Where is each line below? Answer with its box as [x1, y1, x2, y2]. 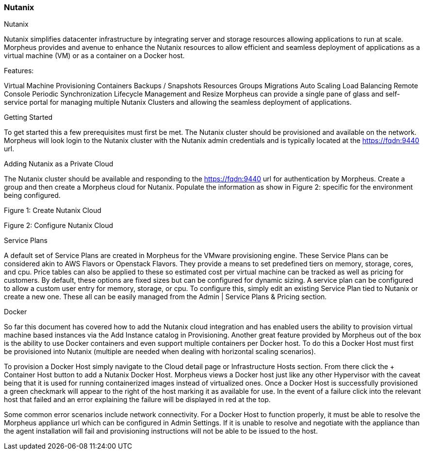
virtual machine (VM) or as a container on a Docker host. [4, 51, 185, 60]
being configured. [4, 191, 61, 200]
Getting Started [4, 113, 53, 122]
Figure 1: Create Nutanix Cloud [4, 206, 101, 215]
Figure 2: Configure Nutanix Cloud [4, 221, 114, 230]
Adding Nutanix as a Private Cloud [4, 160, 114, 168]
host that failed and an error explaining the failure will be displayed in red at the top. [4, 395, 271, 404]
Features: [4, 66, 34, 75]
